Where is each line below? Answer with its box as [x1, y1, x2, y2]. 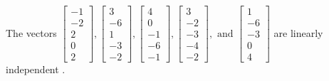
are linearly [273, 25, 323, 40]
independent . [6, 62, 66, 77]
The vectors [6, 25, 57, 40]
